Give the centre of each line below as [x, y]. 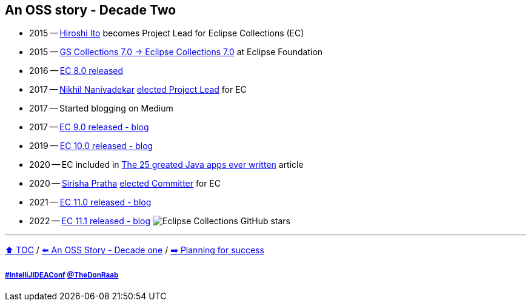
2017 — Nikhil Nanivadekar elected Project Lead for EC [138, 90]
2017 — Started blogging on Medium [101, 108]
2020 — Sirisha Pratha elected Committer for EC [125, 184]
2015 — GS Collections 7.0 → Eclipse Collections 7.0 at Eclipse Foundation [176, 52]
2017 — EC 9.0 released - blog [89, 127]
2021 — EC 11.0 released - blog [90, 202]
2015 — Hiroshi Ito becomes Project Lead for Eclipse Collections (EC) [167, 33]
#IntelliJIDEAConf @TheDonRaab [62, 275]
